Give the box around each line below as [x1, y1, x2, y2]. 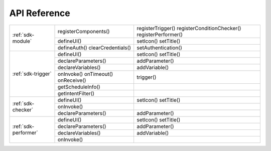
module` [12, 38, 32, 45]
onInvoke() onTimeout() [57, 70, 113, 77]
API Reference [9, 8, 70, 19]
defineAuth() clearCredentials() [57, 44, 131, 51]
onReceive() [57, 77, 86, 84]
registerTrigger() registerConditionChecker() [137, 25, 241, 32]
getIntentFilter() [57, 90, 95, 97]
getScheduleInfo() [57, 83, 100, 90]
